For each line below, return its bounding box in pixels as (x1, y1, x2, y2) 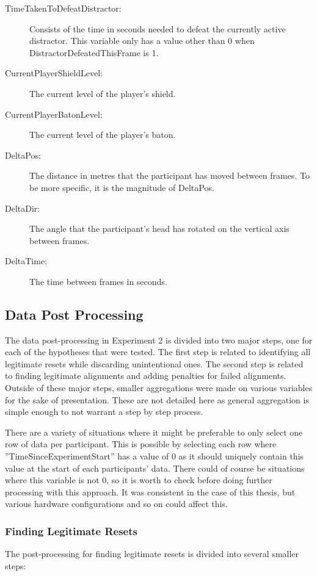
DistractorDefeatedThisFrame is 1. (29, 46, 159, 59)
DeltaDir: (5, 201, 40, 214)
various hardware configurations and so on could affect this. (5, 497, 228, 510)
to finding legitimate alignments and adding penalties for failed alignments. (5, 369, 286, 382)
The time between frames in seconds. (29, 275, 167, 287)
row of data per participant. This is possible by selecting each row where (5, 437, 277, 450)
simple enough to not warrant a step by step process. (5, 405, 203, 418)
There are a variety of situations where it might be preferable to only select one (5, 425, 303, 438)
